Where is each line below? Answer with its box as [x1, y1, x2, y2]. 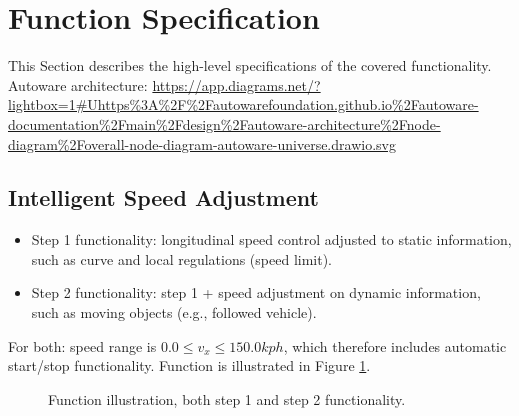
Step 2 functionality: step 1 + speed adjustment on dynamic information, [31, 282, 481, 303]
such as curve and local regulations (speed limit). [31, 248, 333, 269]
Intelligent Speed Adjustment [8, 182, 319, 213]
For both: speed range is [8, 335, 157, 356]
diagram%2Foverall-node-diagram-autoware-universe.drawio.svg [8, 133, 396, 154]
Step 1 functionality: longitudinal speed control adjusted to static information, [31, 229, 512, 250]
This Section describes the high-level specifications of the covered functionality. [8, 55, 492, 76]
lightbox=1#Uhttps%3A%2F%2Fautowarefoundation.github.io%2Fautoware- [8, 94, 479, 115]
